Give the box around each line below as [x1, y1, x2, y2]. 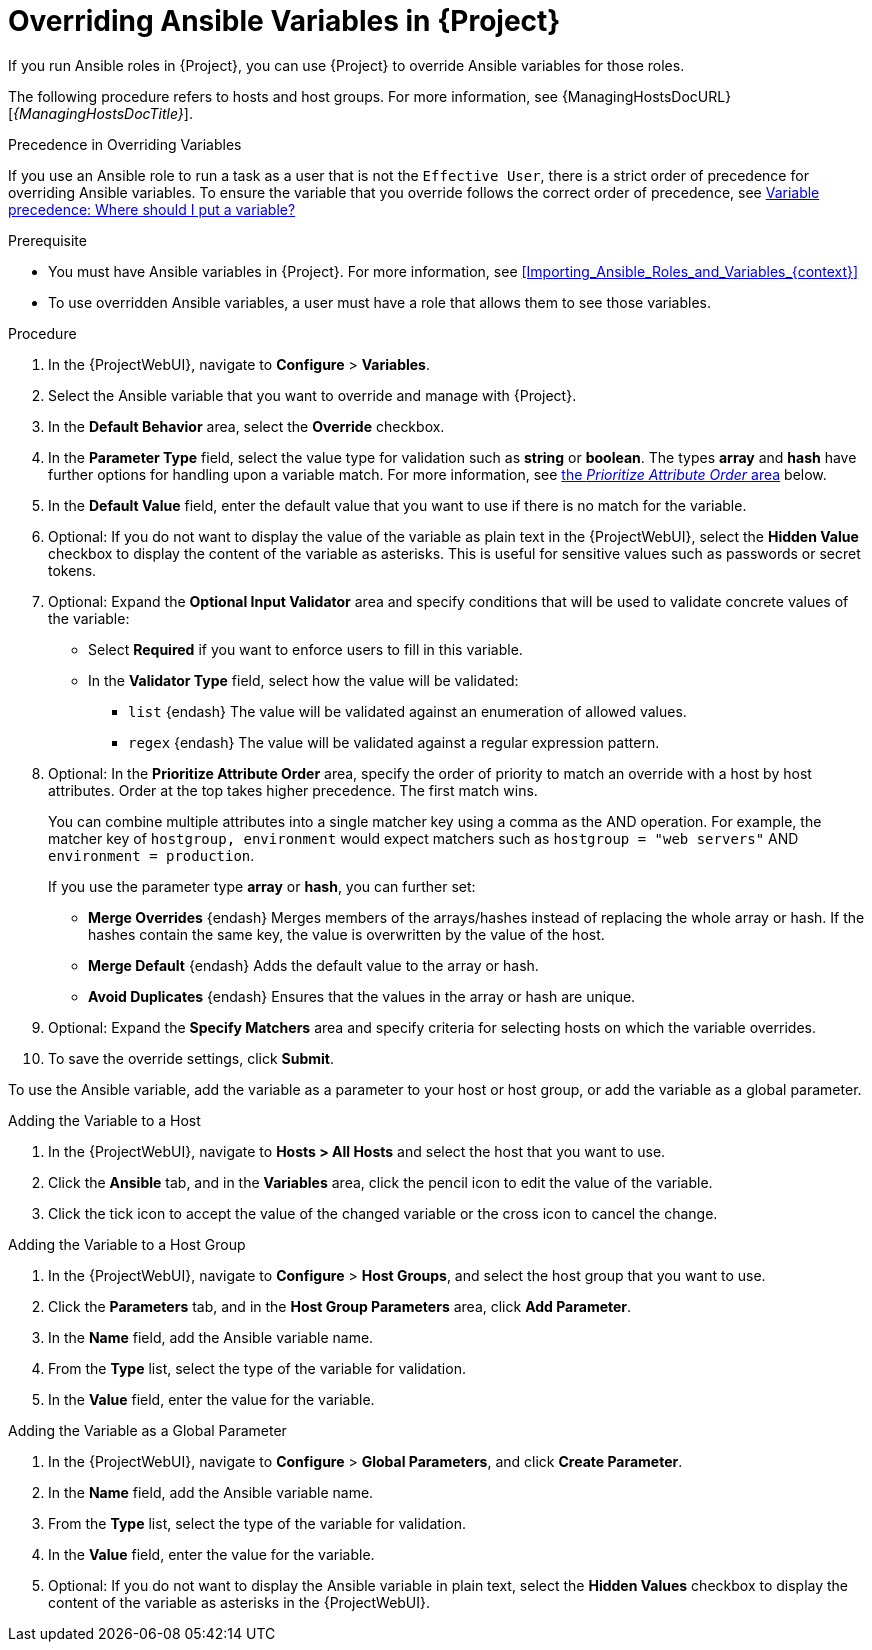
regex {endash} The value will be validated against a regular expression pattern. [128, 733, 660, 751]
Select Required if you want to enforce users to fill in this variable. [88, 640, 523, 658]
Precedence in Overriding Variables [8, 135, 242, 153]
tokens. [48, 561, 97, 579]
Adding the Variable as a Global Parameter [8, 1421, 287, 1439]
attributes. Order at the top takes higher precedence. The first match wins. [48, 781, 538, 799]
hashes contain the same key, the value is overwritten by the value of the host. [88, 925, 605, 943]
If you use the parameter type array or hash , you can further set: [48, 877, 476, 895]
